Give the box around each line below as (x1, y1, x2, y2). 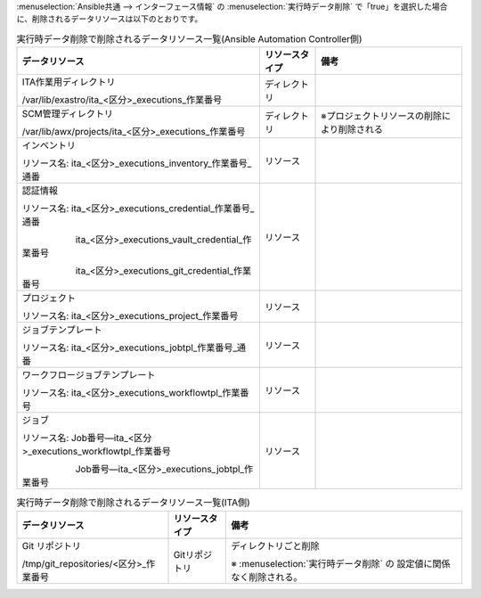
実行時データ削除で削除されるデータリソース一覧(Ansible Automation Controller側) (16, 32, 363, 45)
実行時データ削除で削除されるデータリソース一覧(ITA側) (16, 496, 251, 509)
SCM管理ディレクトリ (21, 108, 114, 120)
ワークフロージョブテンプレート (21, 369, 156, 381)
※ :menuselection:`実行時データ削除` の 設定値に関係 (230, 557, 451, 569)
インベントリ (21, 139, 76, 152)
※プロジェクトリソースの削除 (321, 110, 443, 122)
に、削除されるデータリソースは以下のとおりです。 (16, 13, 203, 24)
